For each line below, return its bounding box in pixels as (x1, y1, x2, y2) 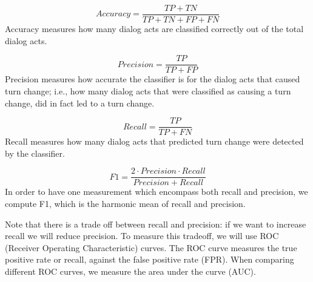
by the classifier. (5, 146, 65, 159)
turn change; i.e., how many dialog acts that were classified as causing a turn (5, 84, 291, 97)
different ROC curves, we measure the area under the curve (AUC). (5, 264, 256, 277)
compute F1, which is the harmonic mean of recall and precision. (5, 197, 246, 209)
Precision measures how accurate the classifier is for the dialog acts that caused (5, 73, 300, 85)
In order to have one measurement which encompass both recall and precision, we (5, 185, 308, 198)
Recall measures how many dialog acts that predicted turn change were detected (5, 135, 304, 148)
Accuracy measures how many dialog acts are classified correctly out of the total (5, 22, 304, 35)
